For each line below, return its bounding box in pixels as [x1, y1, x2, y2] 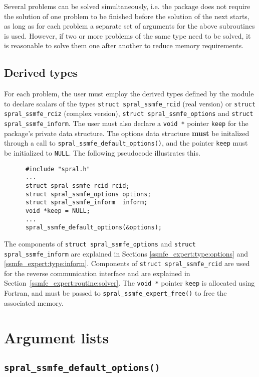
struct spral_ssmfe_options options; [25, 190, 151, 198]
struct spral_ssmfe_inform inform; [25, 199, 148, 206]
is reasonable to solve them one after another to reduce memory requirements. [4, 40, 244, 51]
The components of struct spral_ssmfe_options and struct [4, 238, 196, 248]
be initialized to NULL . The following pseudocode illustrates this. [4, 147, 200, 158]
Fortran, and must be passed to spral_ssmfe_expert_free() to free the [4, 288, 227, 298]
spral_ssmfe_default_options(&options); [25, 224, 162, 231]
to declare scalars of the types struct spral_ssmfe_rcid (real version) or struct [4, 98, 256, 108]
